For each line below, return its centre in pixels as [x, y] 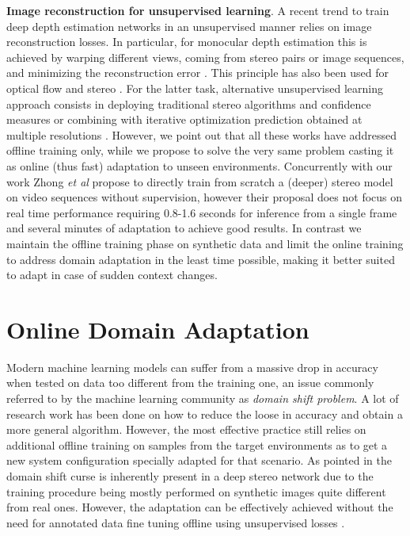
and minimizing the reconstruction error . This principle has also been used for [197, 73]
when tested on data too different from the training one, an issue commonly [190, 383]
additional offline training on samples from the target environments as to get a [197, 444]
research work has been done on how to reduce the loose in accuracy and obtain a [205, 413]
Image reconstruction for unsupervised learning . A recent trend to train [198, 10]
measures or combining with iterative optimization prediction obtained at [184, 119]
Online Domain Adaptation [158, 329]
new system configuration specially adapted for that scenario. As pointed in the [199, 460]
